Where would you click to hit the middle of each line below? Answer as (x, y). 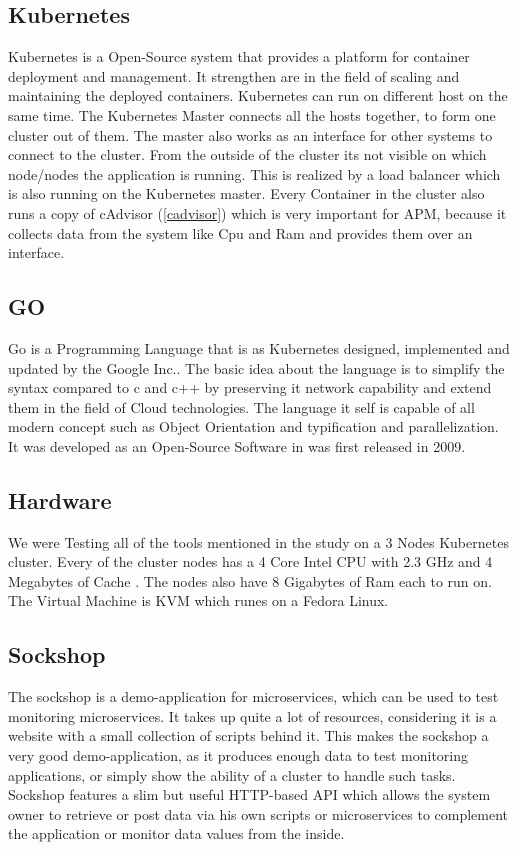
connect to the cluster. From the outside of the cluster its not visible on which (247, 154)
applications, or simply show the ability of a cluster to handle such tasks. (232, 774)
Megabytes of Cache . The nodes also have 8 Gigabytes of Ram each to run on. (250, 580)
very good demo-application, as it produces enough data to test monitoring (238, 755)
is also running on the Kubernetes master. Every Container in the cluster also (246, 193)
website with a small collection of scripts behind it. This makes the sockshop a (248, 735)
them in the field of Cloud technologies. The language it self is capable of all (241, 406)
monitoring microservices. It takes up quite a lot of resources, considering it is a (252, 715)
